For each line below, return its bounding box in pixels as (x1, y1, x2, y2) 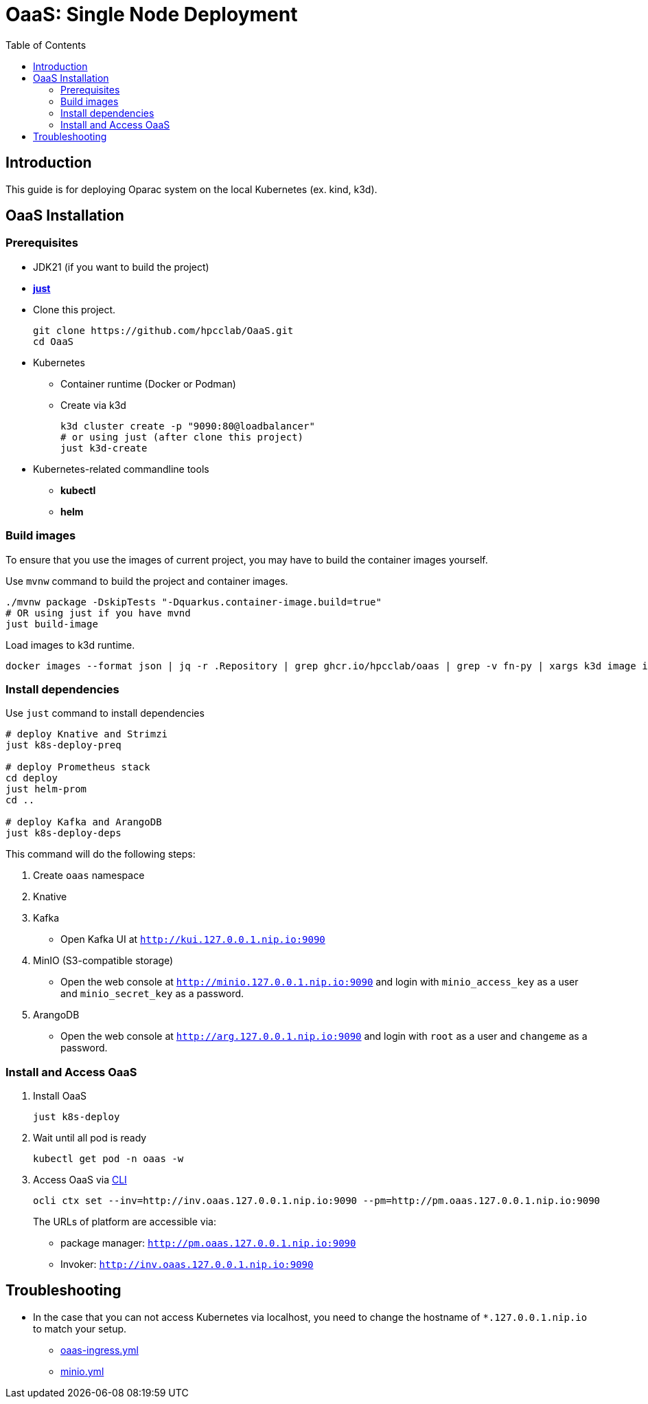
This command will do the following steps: (5, 848, 196, 860)
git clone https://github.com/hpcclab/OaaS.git (33, 324, 294, 336)
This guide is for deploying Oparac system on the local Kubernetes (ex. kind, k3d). (5, 183, 378, 195)
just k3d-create (60, 442, 148, 454)
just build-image (5, 618, 98, 629)
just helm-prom (5, 783, 87, 795)
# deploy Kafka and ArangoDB (5, 816, 162, 828)
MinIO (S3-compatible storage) (33, 955, 174, 967)
